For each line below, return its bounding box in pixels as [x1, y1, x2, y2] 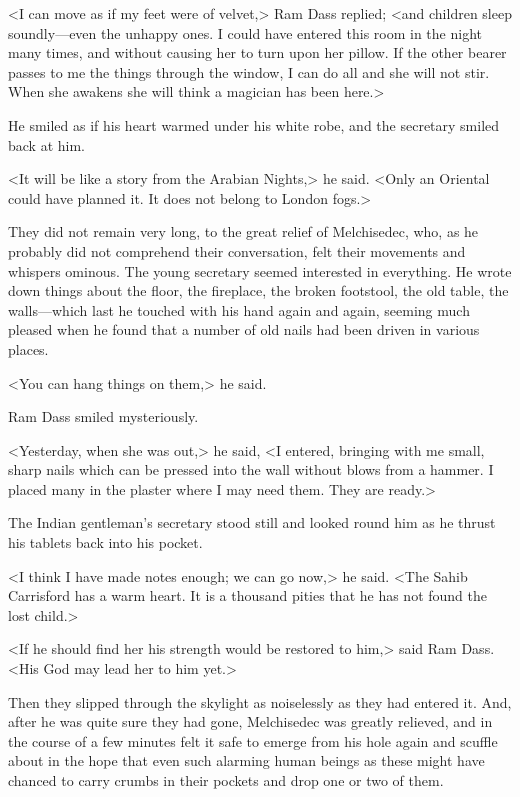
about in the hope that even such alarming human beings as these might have [8, 750, 485, 771]
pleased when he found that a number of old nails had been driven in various [8, 319, 480, 340]
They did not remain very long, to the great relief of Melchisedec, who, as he [8, 221, 479, 242]
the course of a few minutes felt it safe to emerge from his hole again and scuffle [8, 730, 498, 751]
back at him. [8, 134, 85, 155]
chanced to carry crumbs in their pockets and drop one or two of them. [8, 770, 444, 790]
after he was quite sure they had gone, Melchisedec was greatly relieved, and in [8, 711, 493, 732]
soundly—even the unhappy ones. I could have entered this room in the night [8, 22, 482, 43]
